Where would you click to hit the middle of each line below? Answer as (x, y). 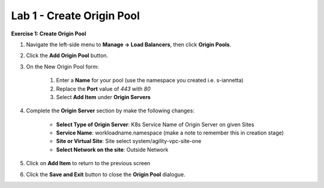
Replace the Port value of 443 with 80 (103, 89)
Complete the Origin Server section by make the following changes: (110, 111)
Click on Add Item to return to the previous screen (88, 163)
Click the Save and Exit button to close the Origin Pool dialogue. (106, 174)
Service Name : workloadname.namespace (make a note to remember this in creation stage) (170, 133)
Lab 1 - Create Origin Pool (76, 16)
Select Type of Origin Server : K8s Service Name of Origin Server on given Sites (155, 124)
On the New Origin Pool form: (62, 67)
